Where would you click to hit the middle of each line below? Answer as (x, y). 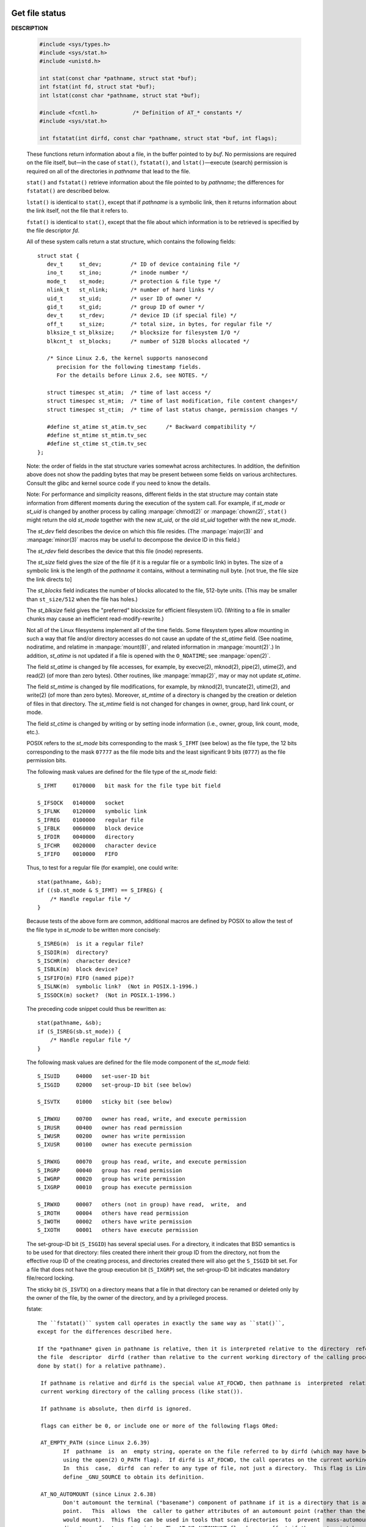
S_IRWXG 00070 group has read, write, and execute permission (142, 1162)
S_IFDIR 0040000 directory (86, 837)
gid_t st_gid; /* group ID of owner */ (126, 307)
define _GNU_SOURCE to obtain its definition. (134, 1477)
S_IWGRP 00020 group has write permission (111, 1179)
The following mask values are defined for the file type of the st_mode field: (122, 771)
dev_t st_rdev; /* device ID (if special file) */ (142, 315)
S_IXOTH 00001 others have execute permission (118, 1230)
